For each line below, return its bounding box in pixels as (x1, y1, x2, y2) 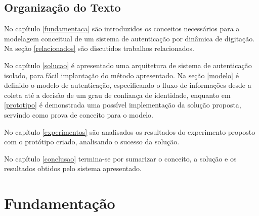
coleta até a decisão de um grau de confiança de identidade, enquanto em (4, 89, 231, 100)
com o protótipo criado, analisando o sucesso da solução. (4, 136, 180, 147)
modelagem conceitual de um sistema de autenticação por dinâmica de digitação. (4, 33, 255, 43)
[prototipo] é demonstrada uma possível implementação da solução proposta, (4, 99, 241, 110)
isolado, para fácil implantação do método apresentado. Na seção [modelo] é (4, 70, 239, 80)
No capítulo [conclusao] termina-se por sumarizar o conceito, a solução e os (4, 153, 237, 164)
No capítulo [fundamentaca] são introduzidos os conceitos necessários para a (4, 23, 240, 34)
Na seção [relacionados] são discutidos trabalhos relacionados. (4, 43, 194, 53)
